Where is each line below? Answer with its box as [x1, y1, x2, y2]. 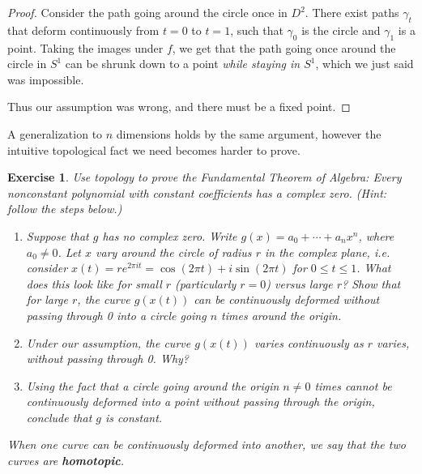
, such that [230, 21, 283, 38]
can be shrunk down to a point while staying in [65, 55, 301, 72]
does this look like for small [26, 275, 162, 292]
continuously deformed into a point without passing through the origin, [26, 393, 375, 410]
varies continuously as [254, 334, 364, 351]
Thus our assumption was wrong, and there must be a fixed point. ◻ [7, 98, 351, 115]
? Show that [341, 275, 401, 292]
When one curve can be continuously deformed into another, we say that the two [7, 436, 406, 453]
